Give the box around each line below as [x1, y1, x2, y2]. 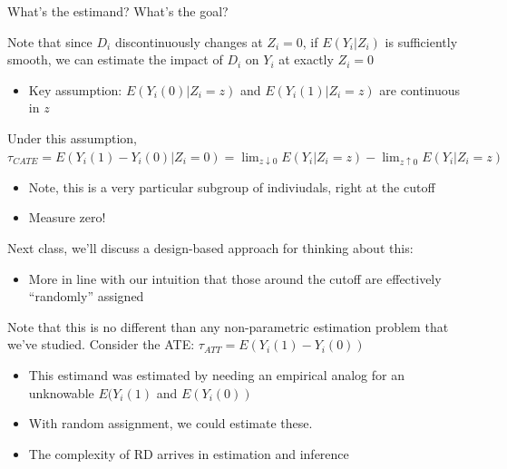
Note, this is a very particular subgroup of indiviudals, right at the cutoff [28, 177, 435, 196]
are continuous [379, 80, 461, 99]
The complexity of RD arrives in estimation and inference [28, 444, 349, 463]
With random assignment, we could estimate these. [28, 414, 313, 433]
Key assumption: [28, 80, 122, 99]
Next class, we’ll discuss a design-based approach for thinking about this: [7, 238, 414, 257]
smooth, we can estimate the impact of [7, 50, 223, 69]
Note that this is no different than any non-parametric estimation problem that [7, 317, 449, 336]
